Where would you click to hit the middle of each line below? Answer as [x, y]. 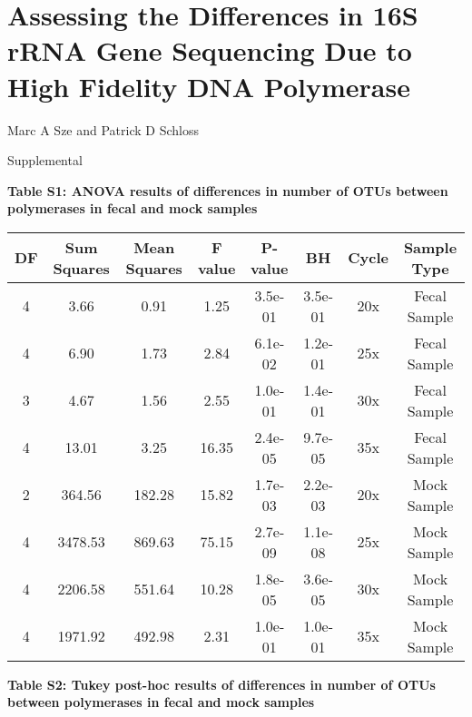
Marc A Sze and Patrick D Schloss [103, 129]
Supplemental [45, 160]
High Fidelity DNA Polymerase [209, 86]
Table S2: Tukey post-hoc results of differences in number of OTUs [221, 684]
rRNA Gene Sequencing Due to [210, 50]
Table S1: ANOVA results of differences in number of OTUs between [228, 190]
